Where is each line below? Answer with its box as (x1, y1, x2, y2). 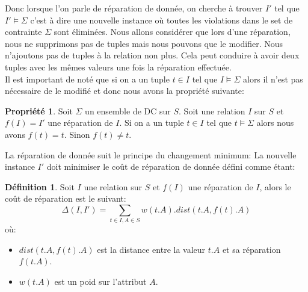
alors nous (256, 116, 294, 129)
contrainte (5, 25, 42, 38)
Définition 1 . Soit (5, 180, 75, 193)
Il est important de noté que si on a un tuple (5, 72, 170, 85)
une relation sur (84, 180, 143, 193)
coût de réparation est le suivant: (5, 192, 126, 205)
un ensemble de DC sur (85, 104, 171, 117)
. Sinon (64, 128, 90, 140)
